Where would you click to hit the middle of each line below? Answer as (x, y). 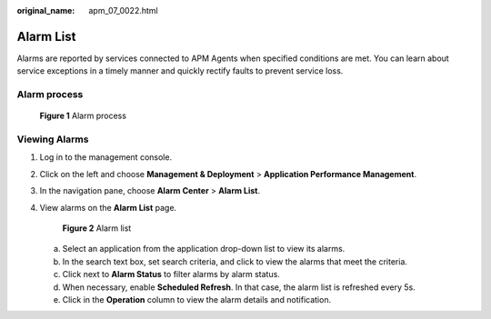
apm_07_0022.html (123, 10)
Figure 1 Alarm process (83, 116)
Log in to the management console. (106, 157)
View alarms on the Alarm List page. (108, 207)
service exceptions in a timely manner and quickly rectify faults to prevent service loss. (180, 71)
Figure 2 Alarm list (97, 228)
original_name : (46, 10)
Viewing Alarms (53, 139)
